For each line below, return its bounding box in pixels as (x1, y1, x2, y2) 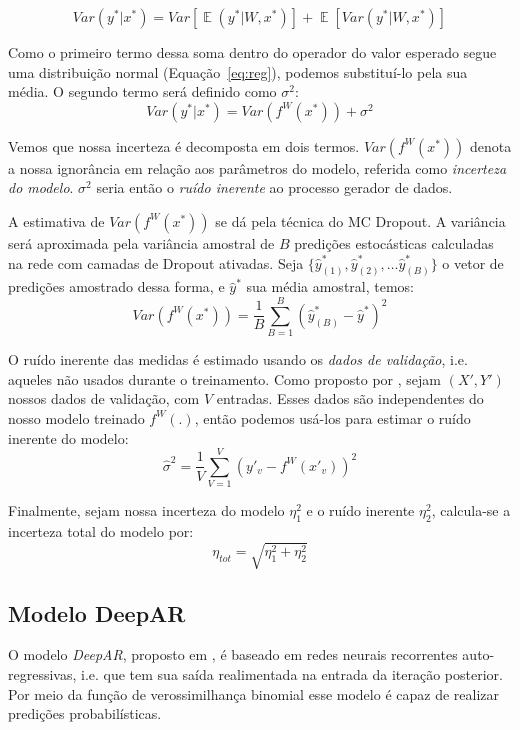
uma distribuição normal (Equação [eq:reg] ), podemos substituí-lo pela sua (8, 61, 468, 82)
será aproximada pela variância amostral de (8, 232, 275, 253)
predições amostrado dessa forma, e (8, 276, 225, 297)
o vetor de (442, 252, 504, 273)
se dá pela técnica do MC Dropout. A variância (215, 210, 506, 231)
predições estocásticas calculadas (294, 232, 494, 253)
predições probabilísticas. (8, 703, 162, 724)
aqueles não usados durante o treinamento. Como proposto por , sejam (8, 368, 441, 389)
